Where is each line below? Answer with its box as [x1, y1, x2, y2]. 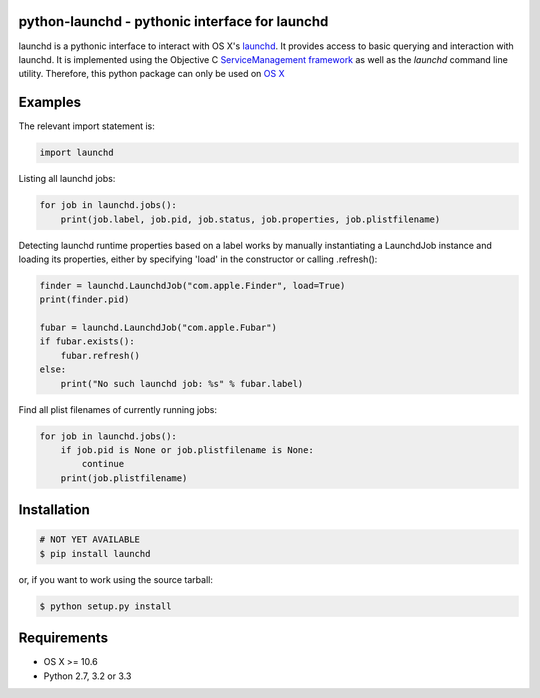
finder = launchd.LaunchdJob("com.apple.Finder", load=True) [39, 280, 346, 291]
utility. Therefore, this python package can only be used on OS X [18, 68, 285, 80]
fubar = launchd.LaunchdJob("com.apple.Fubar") [39, 322, 277, 334]
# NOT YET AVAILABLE [39, 534, 140, 545]
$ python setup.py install [39, 600, 172, 612]
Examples [18, 94, 82, 111]
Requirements [18, 630, 109, 647]
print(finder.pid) [39, 294, 130, 305]
